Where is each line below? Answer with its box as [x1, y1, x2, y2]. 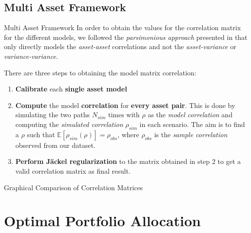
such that [27, 129, 55, 139]
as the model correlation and [148, 109, 232, 120]
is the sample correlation [154, 129, 228, 139]
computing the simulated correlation [15, 119, 123, 129]
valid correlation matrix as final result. [15, 165, 131, 176]
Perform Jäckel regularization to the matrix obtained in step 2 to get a [15, 156, 241, 166]
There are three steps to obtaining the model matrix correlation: [4, 67, 196, 77]
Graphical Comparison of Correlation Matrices [4, 182, 143, 192]
